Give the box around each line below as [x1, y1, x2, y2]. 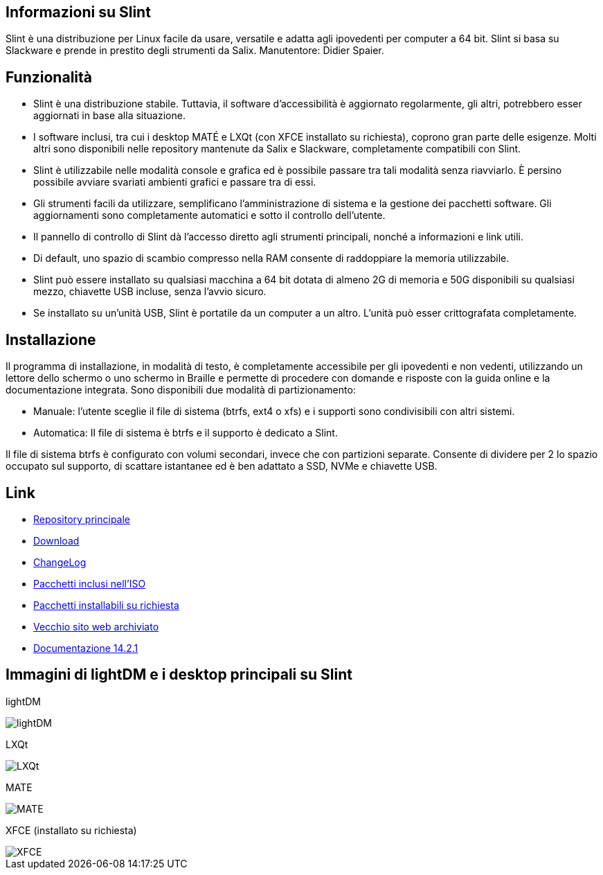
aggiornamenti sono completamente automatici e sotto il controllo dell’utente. [33, 209, 386, 222]
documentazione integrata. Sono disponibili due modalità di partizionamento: [6, 384, 356, 396]
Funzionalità [6, 68, 92, 86]
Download [33, 534, 80, 547]
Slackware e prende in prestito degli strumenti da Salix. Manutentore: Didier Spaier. [6, 44, 384, 57]
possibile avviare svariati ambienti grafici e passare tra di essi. [33, 176, 316, 188]
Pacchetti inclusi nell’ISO [33, 577, 146, 590]
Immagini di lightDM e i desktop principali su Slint [6, 666, 352, 684]
